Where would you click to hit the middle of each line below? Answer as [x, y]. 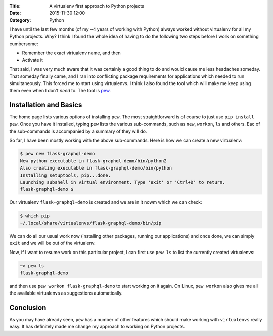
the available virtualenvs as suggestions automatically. [66, 293]
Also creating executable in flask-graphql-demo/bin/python [96, 168]
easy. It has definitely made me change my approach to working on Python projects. [97, 327]
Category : [20, 20]
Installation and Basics [46, 105]
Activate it [32, 60]
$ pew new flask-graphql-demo [57, 154]
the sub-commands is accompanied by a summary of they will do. [78, 131]
